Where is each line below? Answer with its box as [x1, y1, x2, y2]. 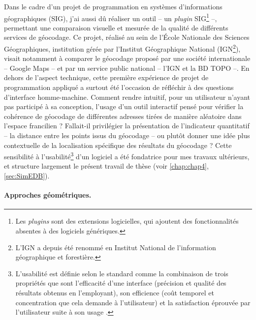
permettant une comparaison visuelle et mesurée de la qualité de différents [4, 22, 228, 32]
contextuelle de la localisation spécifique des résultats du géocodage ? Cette [4, 140, 232, 150]
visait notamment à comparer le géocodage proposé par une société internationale [4, 53, 251, 63]
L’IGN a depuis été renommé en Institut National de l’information [15, 242, 216, 252]
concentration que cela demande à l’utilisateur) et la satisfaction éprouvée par [15, 297, 251, 307]
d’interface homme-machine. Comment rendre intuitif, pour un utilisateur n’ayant [4, 91, 251, 102]
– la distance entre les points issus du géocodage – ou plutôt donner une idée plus [4, 130, 250, 141]
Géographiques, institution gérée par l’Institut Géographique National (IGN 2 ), [4, 42, 241, 54]
